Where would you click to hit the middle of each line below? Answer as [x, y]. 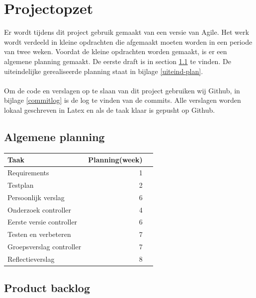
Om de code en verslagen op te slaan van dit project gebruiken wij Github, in [122, 90]
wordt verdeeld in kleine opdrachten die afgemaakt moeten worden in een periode [128, 41]
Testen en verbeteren [39, 234]
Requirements [28, 173]
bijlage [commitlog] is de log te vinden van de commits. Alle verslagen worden [123, 100]
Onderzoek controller [40, 209]
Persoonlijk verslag [36, 197]
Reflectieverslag [31, 259]
